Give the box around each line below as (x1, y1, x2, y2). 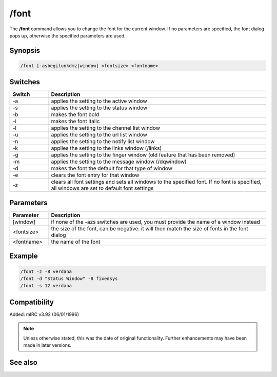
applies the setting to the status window (51, 104, 148, 111)
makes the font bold (51, 111, 100, 118)
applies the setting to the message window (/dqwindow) (51, 158, 187, 165)
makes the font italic (51, 118, 100, 125)
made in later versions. (23, 342, 72, 348)
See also (9, 358, 38, 367)
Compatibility (9, 297, 54, 306)
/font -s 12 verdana (20, 283, 72, 289)
